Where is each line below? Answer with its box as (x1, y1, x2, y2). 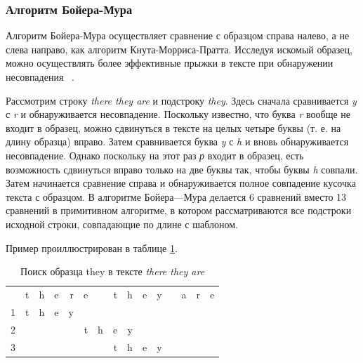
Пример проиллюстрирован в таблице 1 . (6, 240, 178, 255)
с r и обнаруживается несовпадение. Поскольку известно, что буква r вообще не (6, 107, 351, 121)
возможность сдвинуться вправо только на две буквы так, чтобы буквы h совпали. (6, 161, 358, 176)
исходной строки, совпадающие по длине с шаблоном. (6, 216, 238, 231)
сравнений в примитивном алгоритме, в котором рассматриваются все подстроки (6, 203, 352, 218)
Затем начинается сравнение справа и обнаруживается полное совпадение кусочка (6, 176, 356, 190)
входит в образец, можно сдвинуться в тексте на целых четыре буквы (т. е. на (6, 120, 341, 135)
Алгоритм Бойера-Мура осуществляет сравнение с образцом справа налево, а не (6, 28, 350, 43)
